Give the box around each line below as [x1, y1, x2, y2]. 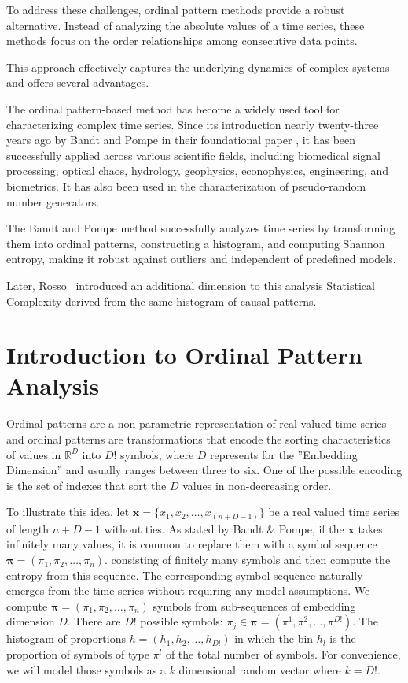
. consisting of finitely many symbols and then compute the [105, 551, 391, 568]
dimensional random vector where [178, 661, 341, 677]
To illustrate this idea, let [6, 503, 130, 520]
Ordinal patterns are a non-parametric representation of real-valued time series [6, 415, 387, 432]
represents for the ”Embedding [210, 446, 358, 462]
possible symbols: [140, 613, 223, 629]
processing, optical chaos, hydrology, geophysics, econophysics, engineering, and [6, 162, 389, 179]
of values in [6, 446, 61, 462]
